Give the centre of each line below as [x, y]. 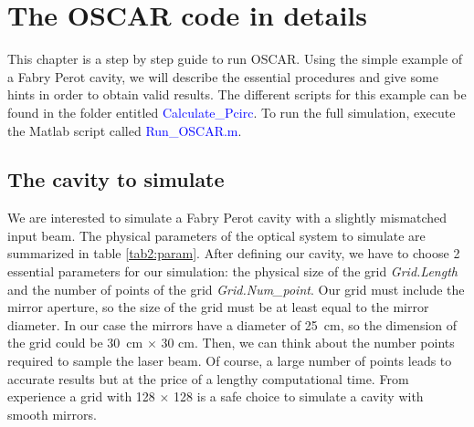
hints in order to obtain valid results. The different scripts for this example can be [237, 94]
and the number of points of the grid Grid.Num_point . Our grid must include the [236, 289]
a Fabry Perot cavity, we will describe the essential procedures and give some [223, 76]
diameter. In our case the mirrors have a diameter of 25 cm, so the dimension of [232, 324]
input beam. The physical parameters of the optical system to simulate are [216, 235]
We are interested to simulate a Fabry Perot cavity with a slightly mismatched [227, 218]
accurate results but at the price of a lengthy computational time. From [208, 378]
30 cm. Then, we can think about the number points [308, 343]
